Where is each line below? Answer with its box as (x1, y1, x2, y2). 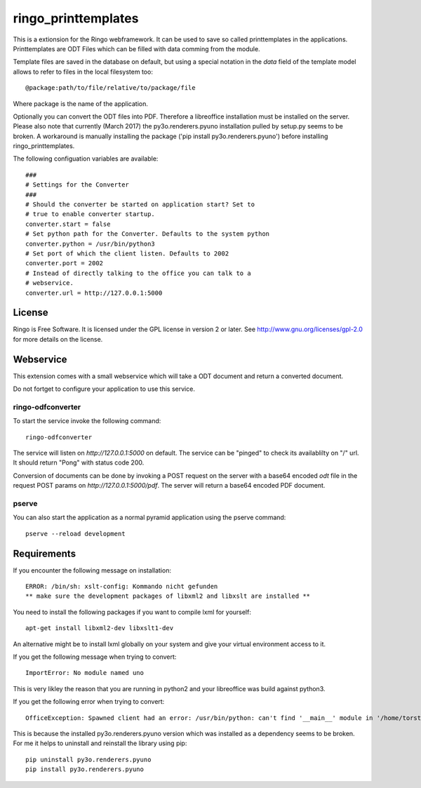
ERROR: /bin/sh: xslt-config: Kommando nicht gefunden (25, 582, 218, 591)
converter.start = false (25, 220, 111, 228)
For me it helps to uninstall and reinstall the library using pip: (13, 739, 187, 747)
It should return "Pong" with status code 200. (13, 458, 145, 467)
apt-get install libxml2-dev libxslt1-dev (25, 625, 174, 632)
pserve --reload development (25, 530, 126, 537)
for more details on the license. (13, 335, 103, 343)
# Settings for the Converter (25, 181, 130, 189)
